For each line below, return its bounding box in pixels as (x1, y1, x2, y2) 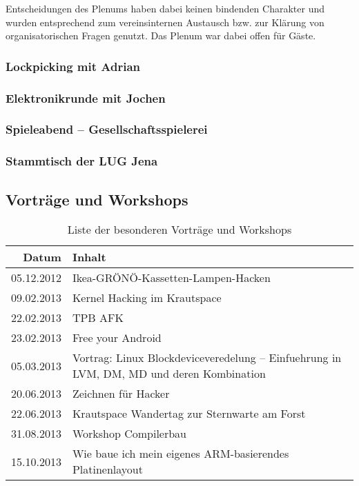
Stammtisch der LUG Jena (6, 152, 158, 170)
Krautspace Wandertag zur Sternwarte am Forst (72, 405, 306, 422)
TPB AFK (72, 310, 124, 326)
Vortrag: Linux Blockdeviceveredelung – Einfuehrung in (72, 350, 342, 366)
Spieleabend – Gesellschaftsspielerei (6, 121, 208, 138)
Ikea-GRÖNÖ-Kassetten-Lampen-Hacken (72, 270, 271, 286)
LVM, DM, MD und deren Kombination (72, 365, 266, 382)
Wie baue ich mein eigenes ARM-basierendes (72, 445, 289, 462)
